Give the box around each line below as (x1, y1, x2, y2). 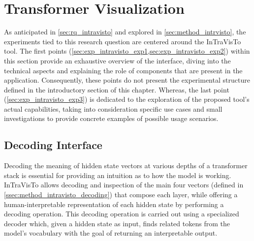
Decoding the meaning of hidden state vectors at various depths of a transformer (4, 160, 248, 171)
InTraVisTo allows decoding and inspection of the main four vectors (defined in (4, 180, 244, 190)
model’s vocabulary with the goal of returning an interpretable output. (4, 228, 218, 238)
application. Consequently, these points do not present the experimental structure (4, 75, 250, 85)
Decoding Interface (4, 137, 102, 152)
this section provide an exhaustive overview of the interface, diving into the (4, 55, 231, 65)
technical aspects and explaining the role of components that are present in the (4, 65, 243, 75)
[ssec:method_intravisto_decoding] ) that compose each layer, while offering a (4, 189, 238, 200)
